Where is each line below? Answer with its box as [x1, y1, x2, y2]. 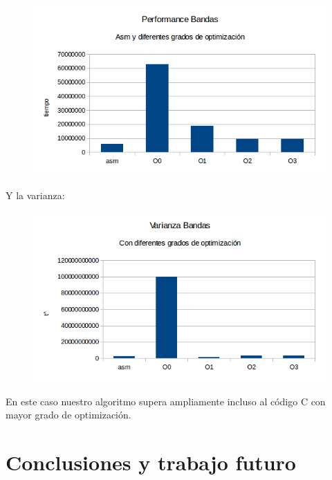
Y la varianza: [6, 187, 65, 202]
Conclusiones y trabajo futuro [6, 448, 296, 476]
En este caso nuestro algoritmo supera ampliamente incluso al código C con [6, 394, 326, 408]
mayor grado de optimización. [6, 407, 131, 422]
